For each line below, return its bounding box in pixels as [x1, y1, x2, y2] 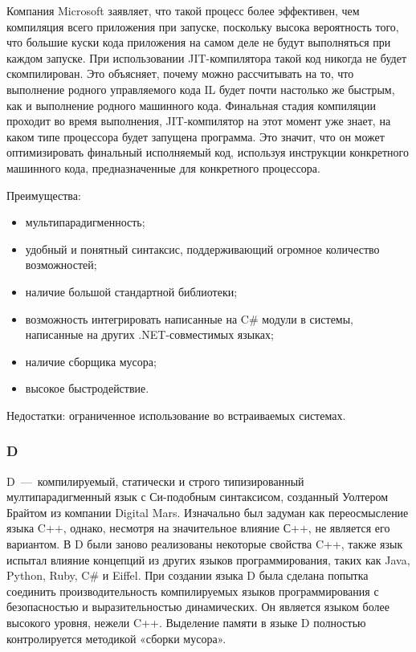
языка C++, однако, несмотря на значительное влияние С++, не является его [6, 520, 390, 536]
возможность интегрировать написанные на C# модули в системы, [25, 310, 353, 327]
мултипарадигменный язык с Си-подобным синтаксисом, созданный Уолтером [6, 488, 389, 505]
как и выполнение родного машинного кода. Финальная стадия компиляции [6, 96, 376, 113]
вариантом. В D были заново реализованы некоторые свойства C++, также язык [6, 536, 403, 552]
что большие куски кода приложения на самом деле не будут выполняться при [6, 34, 391, 51]
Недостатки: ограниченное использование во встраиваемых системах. [6, 406, 346, 423]
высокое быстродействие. [25, 380, 149, 397]
